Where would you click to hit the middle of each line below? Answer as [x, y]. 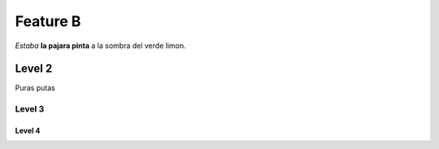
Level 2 [34, 69]
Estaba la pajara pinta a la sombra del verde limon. [100, 46]
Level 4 [28, 131]
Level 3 [30, 109]
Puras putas [35, 88]
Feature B [48, 21]
